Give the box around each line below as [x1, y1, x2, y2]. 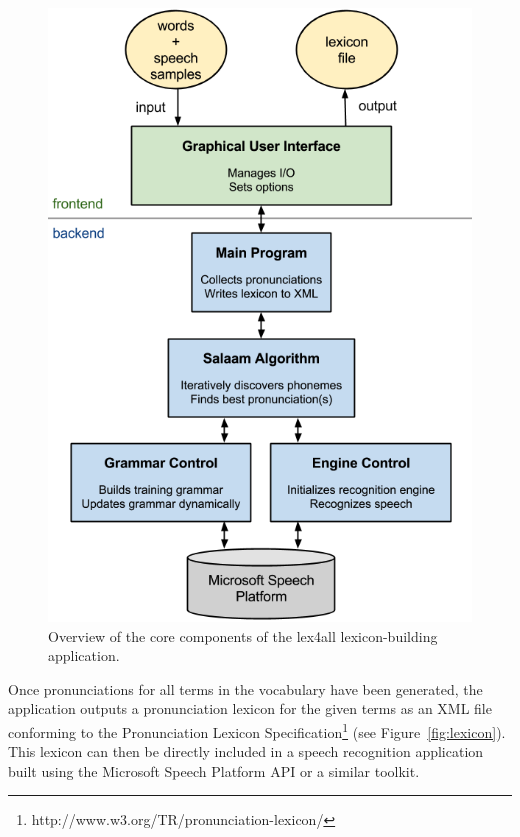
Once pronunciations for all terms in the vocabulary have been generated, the [8, 678, 483, 699]
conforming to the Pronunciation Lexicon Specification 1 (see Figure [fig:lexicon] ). [8, 718, 506, 742]
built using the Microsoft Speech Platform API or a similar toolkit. [8, 760, 420, 781]
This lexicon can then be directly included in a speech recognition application [8, 741, 484, 762]
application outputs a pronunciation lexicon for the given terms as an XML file [8, 698, 492, 719]
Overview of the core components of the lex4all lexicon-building [48, 625, 438, 646]
